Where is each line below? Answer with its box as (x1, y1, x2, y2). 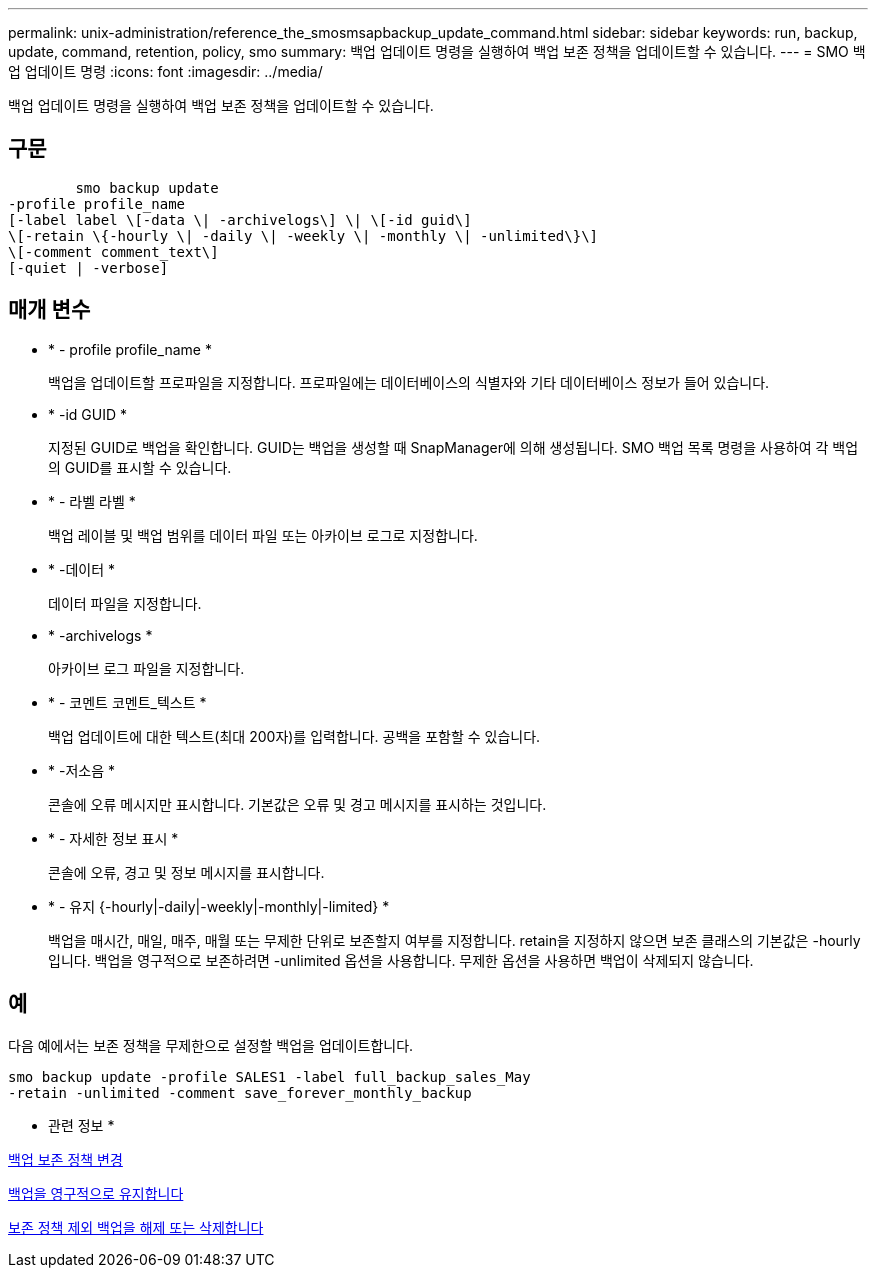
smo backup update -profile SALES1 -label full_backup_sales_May (8, 1068, 531, 1085)
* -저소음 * (48, 761, 115, 779)
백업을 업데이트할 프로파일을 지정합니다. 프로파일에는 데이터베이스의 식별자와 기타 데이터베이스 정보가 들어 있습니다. (48, 373, 770, 391)
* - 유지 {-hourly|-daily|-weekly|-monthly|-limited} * (48, 897, 390, 915)
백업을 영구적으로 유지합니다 (8, 1184, 184, 1202)
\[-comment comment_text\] (8, 243, 219, 260)
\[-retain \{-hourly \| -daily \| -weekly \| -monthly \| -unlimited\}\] (8, 227, 599, 244)
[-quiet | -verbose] (8, 259, 169, 276)
